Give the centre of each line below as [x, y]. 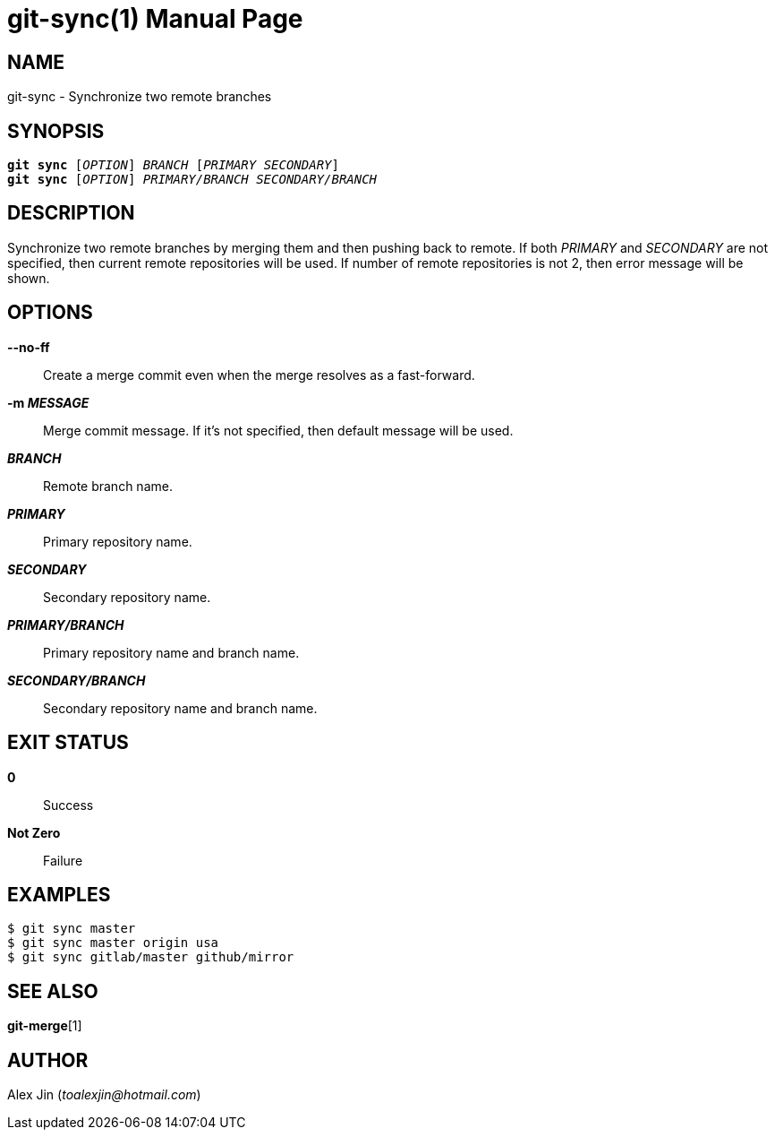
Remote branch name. [108, 486]
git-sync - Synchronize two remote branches [140, 97]
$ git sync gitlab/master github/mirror [151, 957]
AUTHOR [48, 1060]
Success [68, 805]
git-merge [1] [45, 1026]
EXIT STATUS [68, 743]
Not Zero [34, 832]
